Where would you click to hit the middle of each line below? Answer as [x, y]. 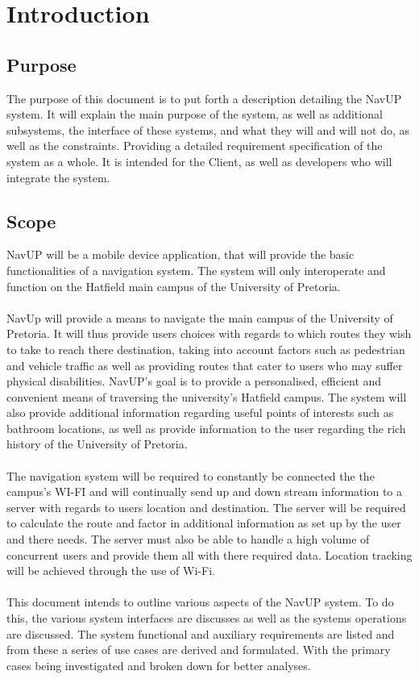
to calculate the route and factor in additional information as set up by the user [204, 523]
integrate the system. [58, 177]
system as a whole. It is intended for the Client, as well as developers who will [199, 161]
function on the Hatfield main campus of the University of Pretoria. [174, 286]
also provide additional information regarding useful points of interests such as [200, 412]
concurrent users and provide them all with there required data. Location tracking [209, 554]
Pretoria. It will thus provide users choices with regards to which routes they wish [209, 333]
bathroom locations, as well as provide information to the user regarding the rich [206, 428]
